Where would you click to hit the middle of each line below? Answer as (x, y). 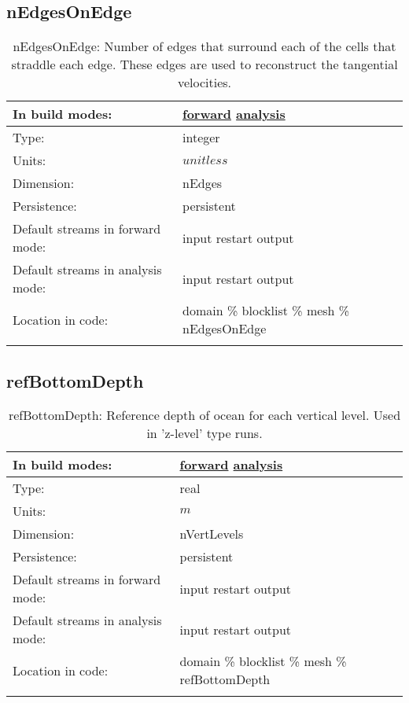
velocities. (204, 83)
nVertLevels (212, 534)
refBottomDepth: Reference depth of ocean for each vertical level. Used (204, 415)
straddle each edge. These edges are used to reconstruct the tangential (204, 64)
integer (201, 138)
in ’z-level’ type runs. (204, 433)
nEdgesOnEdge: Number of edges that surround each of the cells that (204, 46)
